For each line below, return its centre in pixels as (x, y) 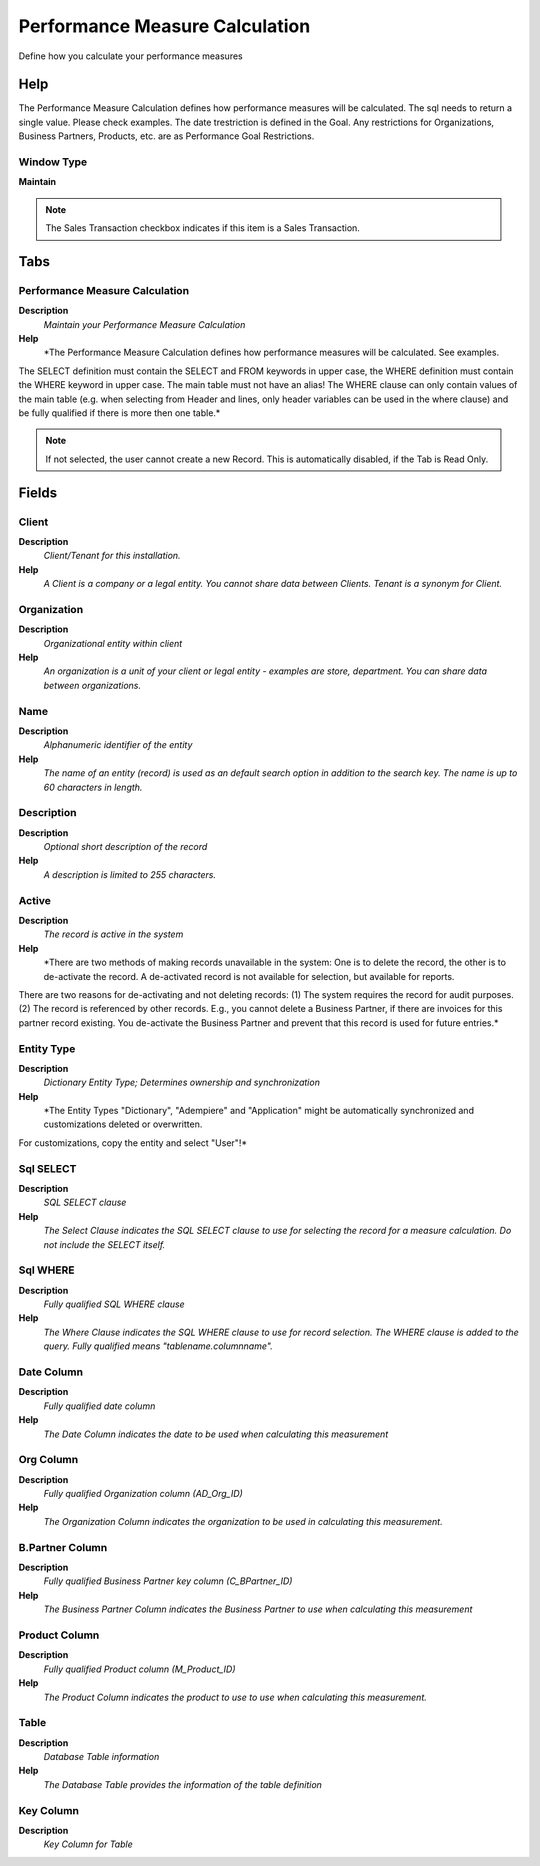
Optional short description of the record (125, 847)
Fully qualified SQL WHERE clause (114, 1304)
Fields (38, 492)
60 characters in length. (93, 787)
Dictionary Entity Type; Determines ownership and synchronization (181, 1082)
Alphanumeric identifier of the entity (118, 745)
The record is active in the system (113, 934)
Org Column (48, 1460)
